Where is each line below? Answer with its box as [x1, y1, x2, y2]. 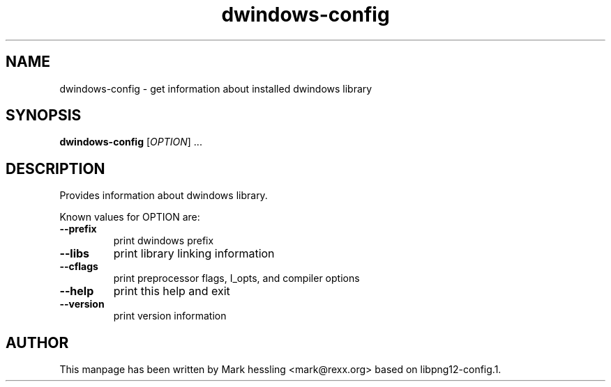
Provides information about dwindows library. [59, 189, 268, 202]
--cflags [59, 260, 98, 273]
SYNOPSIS [6, 106, 82, 125]
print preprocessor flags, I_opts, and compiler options [113, 272, 360, 285]
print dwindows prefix [113, 235, 214, 247]
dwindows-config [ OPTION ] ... [59, 136, 202, 148]
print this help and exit [113, 284, 230, 299]
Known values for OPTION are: [59, 211, 200, 223]
